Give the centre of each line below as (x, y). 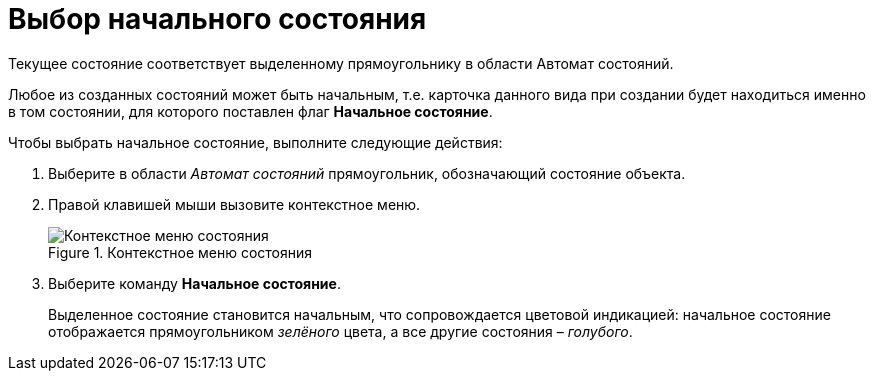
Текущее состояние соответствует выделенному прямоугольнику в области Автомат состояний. (341, 63)
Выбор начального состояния (217, 19)
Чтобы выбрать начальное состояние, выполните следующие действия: (255, 142)
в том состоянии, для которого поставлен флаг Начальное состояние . (250, 111)
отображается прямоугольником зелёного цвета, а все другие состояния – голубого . (340, 331)
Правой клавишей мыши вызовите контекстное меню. (234, 204)
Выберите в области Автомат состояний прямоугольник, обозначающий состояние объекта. (367, 173)
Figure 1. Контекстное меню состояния (180, 252)
